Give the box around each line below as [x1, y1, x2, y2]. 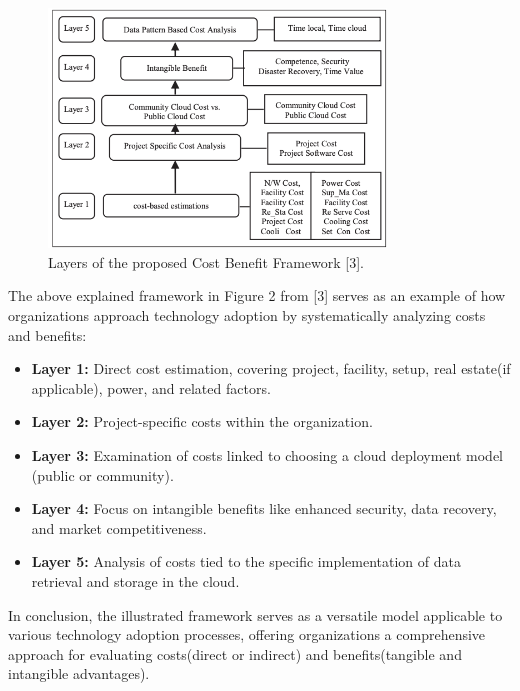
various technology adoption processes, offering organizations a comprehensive [8, 624, 486, 645]
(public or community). [31, 464, 174, 485]
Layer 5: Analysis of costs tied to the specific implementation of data [31, 551, 461, 572]
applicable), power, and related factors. [31, 377, 271, 398]
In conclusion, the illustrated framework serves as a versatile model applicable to [8, 604, 503, 625]
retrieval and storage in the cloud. [31, 570, 240, 591]
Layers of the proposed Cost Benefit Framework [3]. [48, 251, 364, 272]
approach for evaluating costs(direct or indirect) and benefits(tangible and [8, 643, 462, 664]
